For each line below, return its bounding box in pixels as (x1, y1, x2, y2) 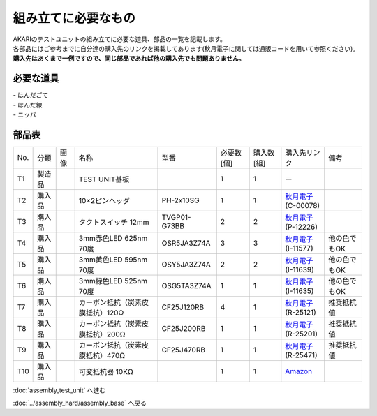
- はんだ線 (13, 101, 43, 109)
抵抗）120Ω (85, 308, 124, 318)
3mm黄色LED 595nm (78, 255, 148, 265)
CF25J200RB (161, 323, 206, 333)
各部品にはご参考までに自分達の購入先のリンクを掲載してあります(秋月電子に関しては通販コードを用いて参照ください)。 (13, 44, 360, 52)
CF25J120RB (161, 302, 205, 312)
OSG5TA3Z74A (161, 281, 212, 290)
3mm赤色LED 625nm (78, 233, 148, 243)
